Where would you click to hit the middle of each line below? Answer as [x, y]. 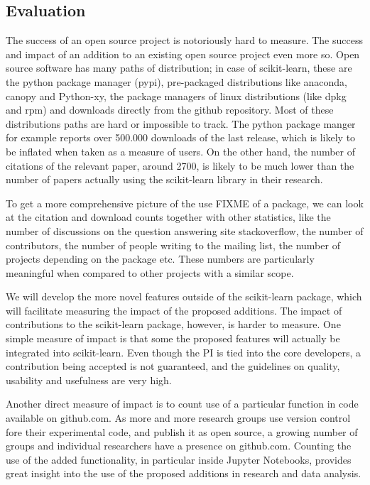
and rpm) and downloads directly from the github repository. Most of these [170, 110]
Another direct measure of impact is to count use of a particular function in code [182, 404]
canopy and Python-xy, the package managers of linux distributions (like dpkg [176, 96]
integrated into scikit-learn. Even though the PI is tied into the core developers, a [184, 352]
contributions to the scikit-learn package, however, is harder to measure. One [173, 324]
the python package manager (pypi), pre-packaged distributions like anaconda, [176, 81]
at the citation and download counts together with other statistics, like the [168, 217]
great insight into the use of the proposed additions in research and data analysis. [184, 473]
